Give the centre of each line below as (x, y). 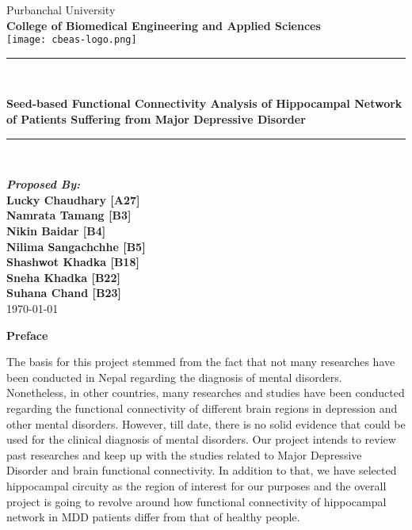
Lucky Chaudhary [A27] (73, 199)
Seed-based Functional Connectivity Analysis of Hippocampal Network (204, 103)
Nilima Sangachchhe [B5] (76, 246)
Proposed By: (44, 184)
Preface (27, 335)
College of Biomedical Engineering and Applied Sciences (164, 25)
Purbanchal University (61, 10)
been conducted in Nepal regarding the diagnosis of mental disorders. (174, 377)
